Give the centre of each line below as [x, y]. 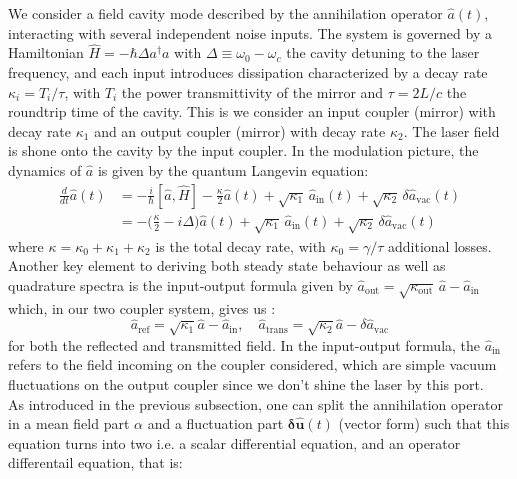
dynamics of [45, 169]
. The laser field [451, 130]
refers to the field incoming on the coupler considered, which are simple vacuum [252, 364]
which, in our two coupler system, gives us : [142, 307]
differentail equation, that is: [95, 462]
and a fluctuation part [215, 423]
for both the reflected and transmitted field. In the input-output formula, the [244, 344]
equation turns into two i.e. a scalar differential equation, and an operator [234, 442]
